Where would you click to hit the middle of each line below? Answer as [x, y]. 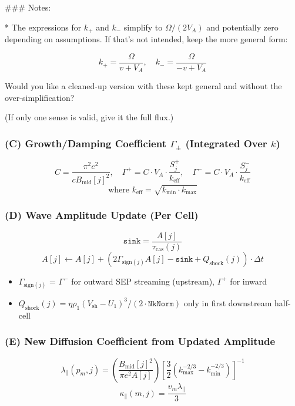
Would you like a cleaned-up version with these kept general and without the [143, 86]
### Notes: [28, 7]
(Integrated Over [226, 143]
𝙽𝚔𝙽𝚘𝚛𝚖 [161, 304]
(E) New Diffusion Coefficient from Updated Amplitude [140, 341]
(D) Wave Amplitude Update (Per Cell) [102, 215]
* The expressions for [43, 27]
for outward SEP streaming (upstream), [143, 281]
